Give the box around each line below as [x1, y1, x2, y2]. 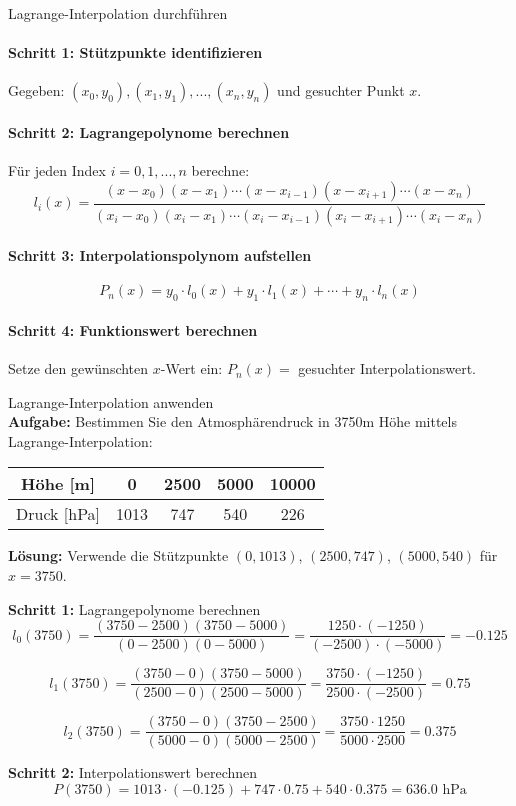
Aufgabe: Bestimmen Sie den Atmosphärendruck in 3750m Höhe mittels [8, 411, 457, 432]
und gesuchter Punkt [277, 80, 405, 101]
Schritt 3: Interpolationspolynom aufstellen [8, 245, 312, 266]
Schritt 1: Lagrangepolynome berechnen [8, 598, 261, 619]
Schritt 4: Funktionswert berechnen [8, 319, 258, 340]
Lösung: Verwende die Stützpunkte [8, 545, 229, 566]
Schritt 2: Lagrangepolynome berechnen [8, 121, 290, 142]
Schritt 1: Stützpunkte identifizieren [8, 42, 263, 63]
